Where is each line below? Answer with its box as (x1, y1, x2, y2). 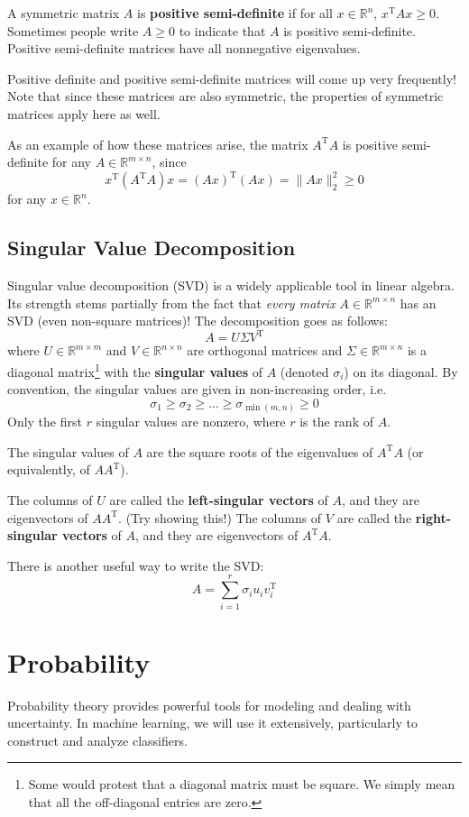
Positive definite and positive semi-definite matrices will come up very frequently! (7, 69, 456, 87)
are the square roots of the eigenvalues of (146, 442, 373, 461)
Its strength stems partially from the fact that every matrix (7, 293, 336, 312)
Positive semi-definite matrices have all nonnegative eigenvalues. (7, 39, 361, 58)
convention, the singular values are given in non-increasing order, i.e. (7, 380, 387, 399)
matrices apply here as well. (7, 104, 161, 123)
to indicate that (179, 21, 266, 40)
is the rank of (299, 412, 373, 431)
